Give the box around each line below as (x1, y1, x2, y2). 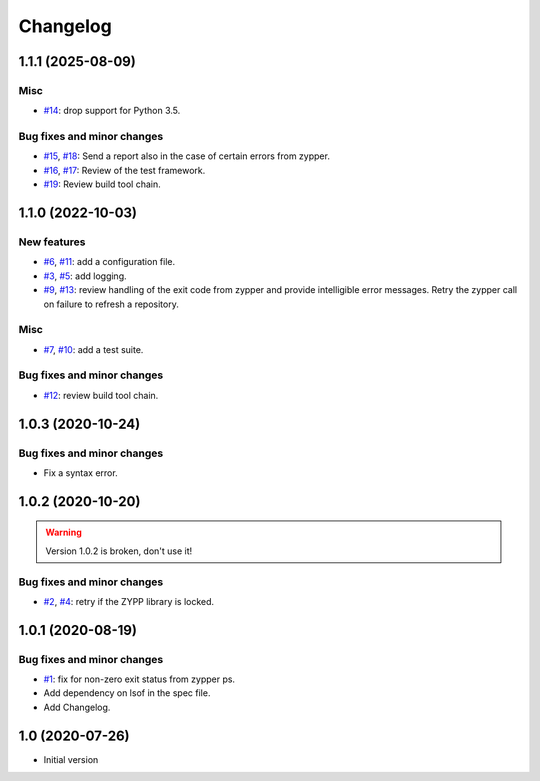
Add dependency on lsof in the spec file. (43, 687, 211, 699)
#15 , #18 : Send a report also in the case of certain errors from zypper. (43, 150, 330, 162)
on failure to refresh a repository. (43, 298, 179, 310)
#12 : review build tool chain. (43, 389, 159, 401)
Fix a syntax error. (43, 467, 119, 479)
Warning (45, 526, 82, 539)
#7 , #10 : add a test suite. (43, 343, 144, 355)
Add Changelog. (43, 701, 111, 713)
